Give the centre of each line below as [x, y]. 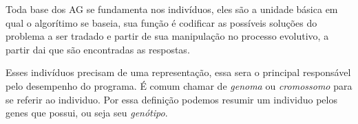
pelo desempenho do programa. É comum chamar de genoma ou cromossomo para [179, 85]
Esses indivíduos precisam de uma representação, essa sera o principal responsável [178, 72]
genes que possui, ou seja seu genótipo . [87, 113]
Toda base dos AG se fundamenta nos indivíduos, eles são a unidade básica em [172, 9]
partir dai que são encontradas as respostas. [98, 49]
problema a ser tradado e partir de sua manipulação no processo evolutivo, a [167, 36]
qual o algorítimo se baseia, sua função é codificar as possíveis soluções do [161, 22]
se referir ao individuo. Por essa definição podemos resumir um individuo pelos [171, 99]
